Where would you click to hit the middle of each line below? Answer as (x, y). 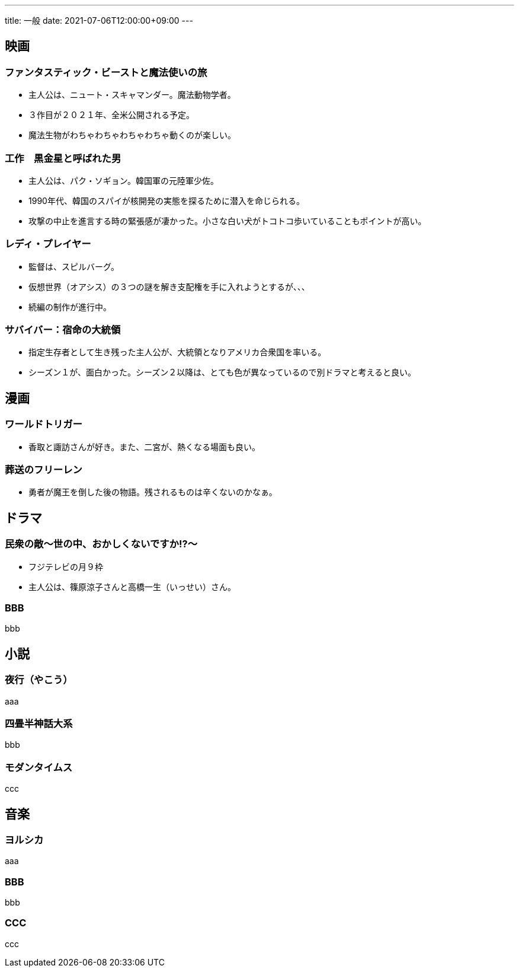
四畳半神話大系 (39, 724)
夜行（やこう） (39, 680)
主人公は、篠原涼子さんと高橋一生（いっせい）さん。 (132, 587)
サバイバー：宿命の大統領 (63, 330)
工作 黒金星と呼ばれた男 (63, 158)
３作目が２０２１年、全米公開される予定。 (111, 115)
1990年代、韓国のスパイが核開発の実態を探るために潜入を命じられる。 (166, 200)
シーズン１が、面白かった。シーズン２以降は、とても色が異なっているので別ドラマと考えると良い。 (222, 372)
